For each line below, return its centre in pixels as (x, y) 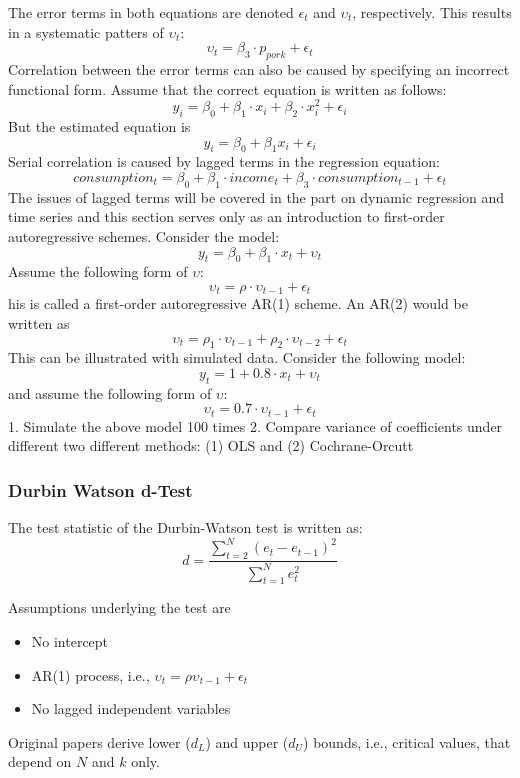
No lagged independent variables (131, 708)
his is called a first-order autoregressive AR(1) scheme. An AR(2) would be (238, 303)
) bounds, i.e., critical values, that (407, 741)
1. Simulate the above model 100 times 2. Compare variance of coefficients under (255, 425)
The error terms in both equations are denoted (151, 12)
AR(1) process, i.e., (90, 674)
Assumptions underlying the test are (119, 607)
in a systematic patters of (86, 31)
